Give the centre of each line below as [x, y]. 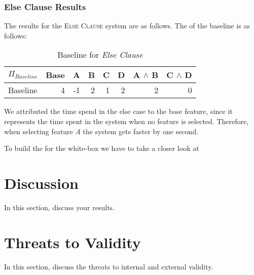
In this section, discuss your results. [59, 207]
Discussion [41, 183]
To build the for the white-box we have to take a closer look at [102, 148]
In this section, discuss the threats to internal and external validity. [109, 266]
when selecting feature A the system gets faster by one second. [101, 131]
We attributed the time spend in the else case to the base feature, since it [118, 111]
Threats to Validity [72, 242]
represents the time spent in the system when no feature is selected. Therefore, [126, 121]
